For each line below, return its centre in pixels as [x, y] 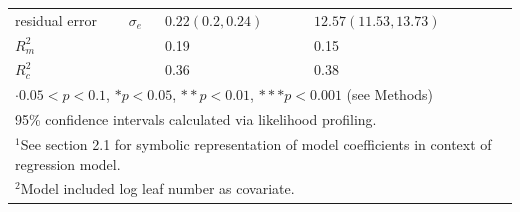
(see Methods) [390, 94]
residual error [56, 19]
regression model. [68, 163]
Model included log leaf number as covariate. [157, 188]
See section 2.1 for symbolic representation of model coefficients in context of [256, 143]
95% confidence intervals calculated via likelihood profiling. [196, 119]
